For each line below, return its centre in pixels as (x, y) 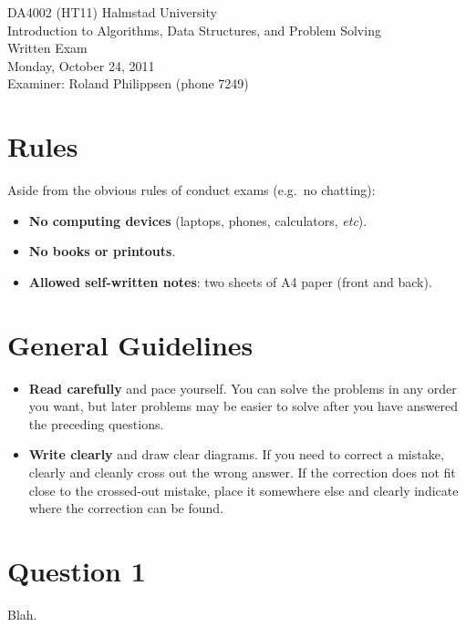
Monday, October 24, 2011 (81, 65)
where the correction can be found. (126, 508)
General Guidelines (130, 344)
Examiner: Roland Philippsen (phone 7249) (128, 83)
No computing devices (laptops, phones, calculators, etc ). (198, 220)
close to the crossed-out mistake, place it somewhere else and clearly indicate (243, 490)
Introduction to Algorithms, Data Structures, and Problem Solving (194, 30)
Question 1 (77, 570)
